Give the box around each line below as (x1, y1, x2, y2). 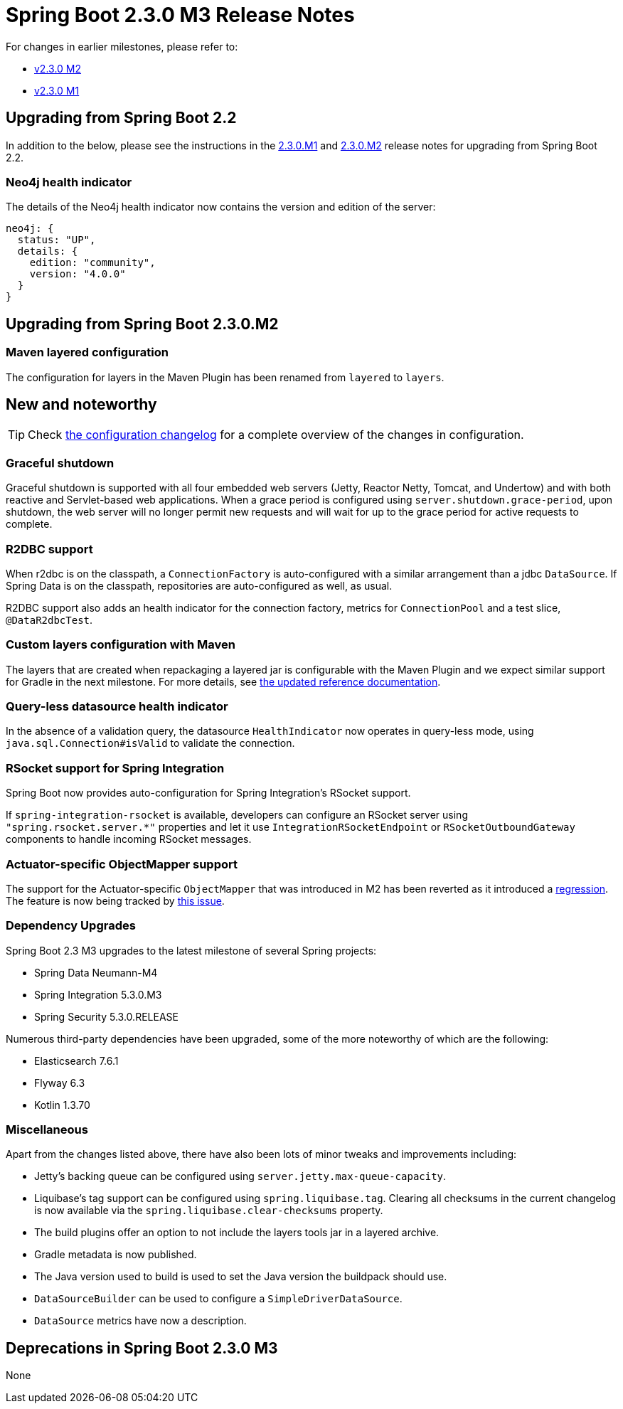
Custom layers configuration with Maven (6, 637, 235, 652)
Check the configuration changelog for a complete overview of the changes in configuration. (28, 427, 524, 442)
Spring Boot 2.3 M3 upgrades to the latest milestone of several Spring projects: (6, 944, 377, 957)
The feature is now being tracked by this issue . (6, 894, 225, 907)
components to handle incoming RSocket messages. (6, 833, 252, 846)
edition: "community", (29, 257, 156, 269)
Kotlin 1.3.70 (34, 1098, 90, 1111)
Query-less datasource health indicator (6, 699, 228, 714)
